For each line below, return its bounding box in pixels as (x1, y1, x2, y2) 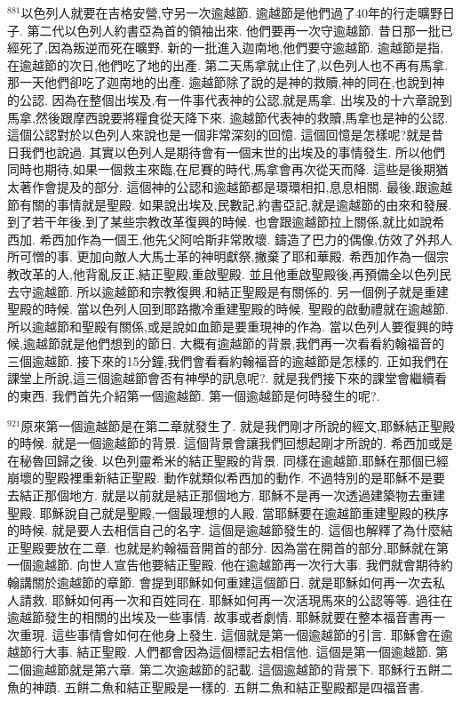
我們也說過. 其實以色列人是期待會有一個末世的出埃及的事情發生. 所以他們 (19, 142, 446, 161)
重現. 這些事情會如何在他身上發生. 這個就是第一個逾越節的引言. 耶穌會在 (19, 625, 441, 643)
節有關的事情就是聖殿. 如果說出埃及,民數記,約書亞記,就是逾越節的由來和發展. (7, 195, 452, 213)
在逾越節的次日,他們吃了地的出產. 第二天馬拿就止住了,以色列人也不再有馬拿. (7, 55, 449, 74)
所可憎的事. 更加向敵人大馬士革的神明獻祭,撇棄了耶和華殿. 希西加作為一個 (7, 247, 436, 266)
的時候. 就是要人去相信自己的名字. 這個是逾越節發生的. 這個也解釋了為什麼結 (7, 521, 453, 539)
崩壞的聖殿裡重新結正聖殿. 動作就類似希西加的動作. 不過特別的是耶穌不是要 (7, 468, 446, 487)
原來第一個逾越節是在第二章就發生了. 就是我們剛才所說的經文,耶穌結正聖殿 (20, 416, 455, 435)
